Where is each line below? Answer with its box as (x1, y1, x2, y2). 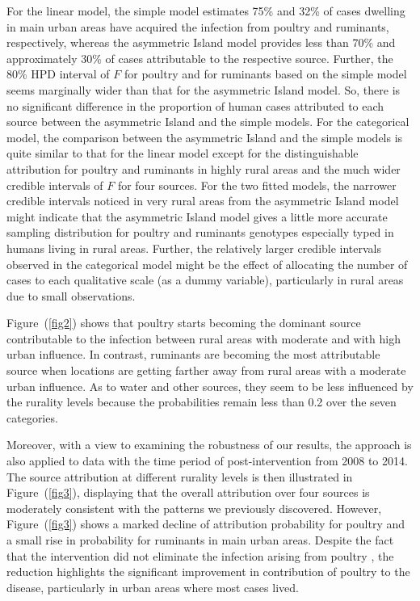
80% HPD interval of (6, 65, 110, 82)
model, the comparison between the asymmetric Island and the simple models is (6, 128, 403, 145)
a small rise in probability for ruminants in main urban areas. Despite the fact (6, 532, 394, 548)
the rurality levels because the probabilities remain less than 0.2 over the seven (6, 393, 397, 410)
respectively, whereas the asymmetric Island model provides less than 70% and (6, 34, 396, 51)
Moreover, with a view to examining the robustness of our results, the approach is (6, 436, 412, 453)
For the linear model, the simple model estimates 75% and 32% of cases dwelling (6, 2, 405, 19)
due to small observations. (6, 287, 136, 304)
